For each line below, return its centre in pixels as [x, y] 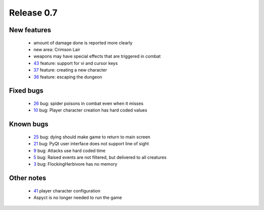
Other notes [28, 178]
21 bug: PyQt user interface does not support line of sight [91, 144]
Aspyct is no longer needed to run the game [78, 198]
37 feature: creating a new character [70, 70]
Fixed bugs [26, 91]
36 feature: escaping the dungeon [68, 77]
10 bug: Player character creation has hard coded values [90, 110]
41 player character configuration [67, 191]
